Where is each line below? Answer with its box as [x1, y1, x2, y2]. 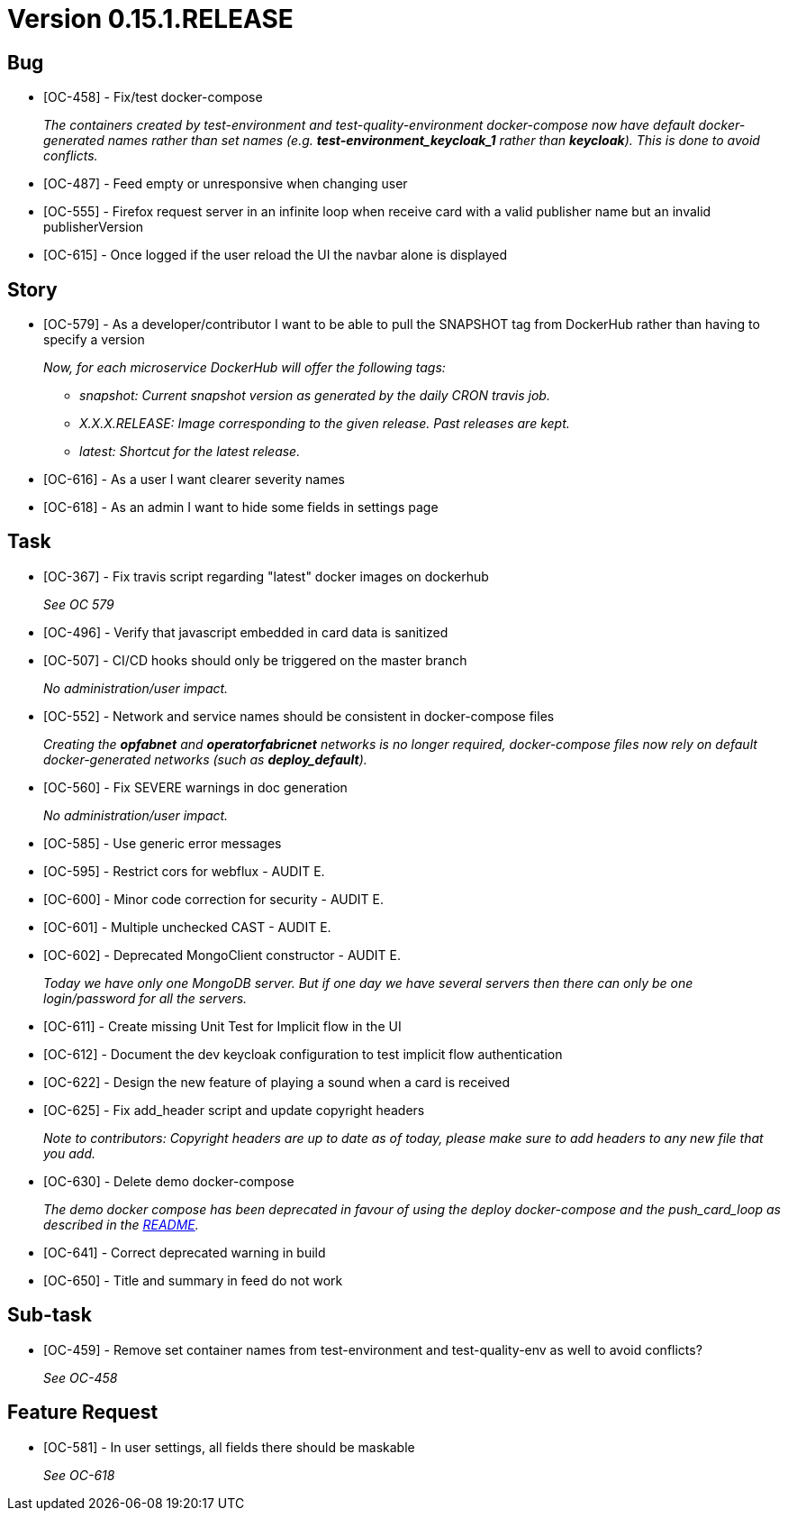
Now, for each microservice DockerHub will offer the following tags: [43, 360, 446, 376]
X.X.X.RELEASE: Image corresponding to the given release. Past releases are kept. [79, 416, 570, 432]
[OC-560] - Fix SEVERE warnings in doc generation [43, 779, 348, 795]
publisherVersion [43, 219, 144, 235]
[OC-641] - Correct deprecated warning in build [43, 1244, 326, 1260]
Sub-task [7, 1303, 92, 1327]
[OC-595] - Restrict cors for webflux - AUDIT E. [43, 863, 325, 879]
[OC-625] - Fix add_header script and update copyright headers [43, 1102, 425, 1118]
